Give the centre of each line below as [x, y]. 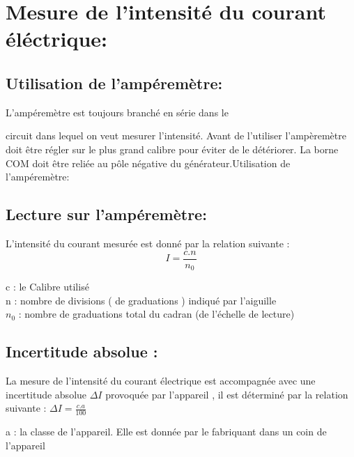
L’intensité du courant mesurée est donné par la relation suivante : [148, 243]
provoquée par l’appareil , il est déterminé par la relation [227, 394]
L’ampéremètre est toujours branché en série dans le [117, 112]
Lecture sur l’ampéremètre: [106, 214]
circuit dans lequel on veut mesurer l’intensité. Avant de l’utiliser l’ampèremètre [176, 135]
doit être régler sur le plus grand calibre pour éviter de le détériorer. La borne [172, 149]
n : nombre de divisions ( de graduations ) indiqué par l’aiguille [141, 300]
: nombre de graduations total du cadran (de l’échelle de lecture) [156, 314]
